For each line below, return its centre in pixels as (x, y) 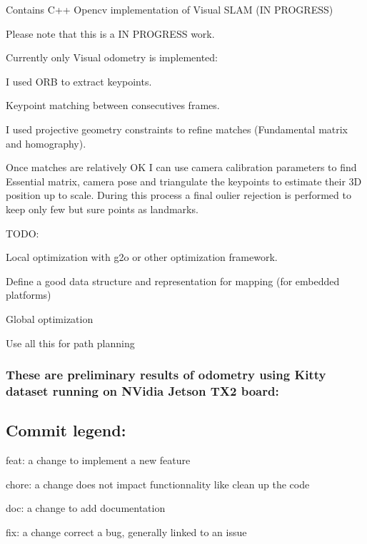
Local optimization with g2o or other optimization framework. (142, 257)
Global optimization (50, 318)
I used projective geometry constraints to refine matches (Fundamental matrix (177, 129)
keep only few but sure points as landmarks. (102, 209)
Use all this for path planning (70, 343)
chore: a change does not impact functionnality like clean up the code (158, 484)
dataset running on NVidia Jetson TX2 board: (142, 390)
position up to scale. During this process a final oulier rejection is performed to (179, 195)
